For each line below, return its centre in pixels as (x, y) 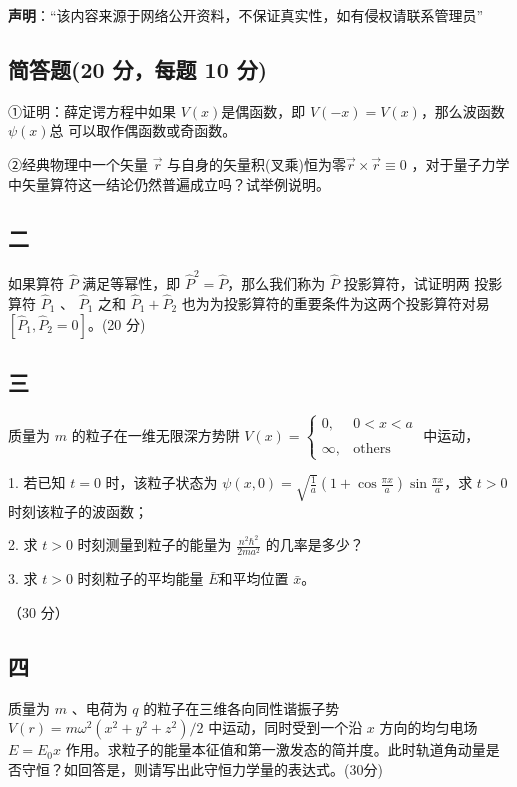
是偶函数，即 (263, 110)
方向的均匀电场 (428, 727)
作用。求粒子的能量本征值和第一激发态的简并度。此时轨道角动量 (275, 749)
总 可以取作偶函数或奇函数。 (143, 130)
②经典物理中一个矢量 (78, 163)
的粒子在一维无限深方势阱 (155, 434)
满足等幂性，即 (131, 283)
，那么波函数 (462, 110)
